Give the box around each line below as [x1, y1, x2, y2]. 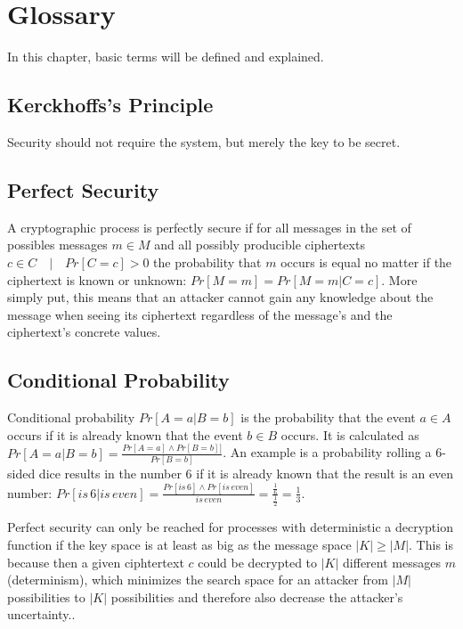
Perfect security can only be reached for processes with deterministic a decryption [7, 518, 453, 536]
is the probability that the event [240, 408, 416, 427]
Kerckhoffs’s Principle [7, 91, 214, 118]
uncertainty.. [7, 605, 76, 624]
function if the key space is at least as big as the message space [7, 535, 352, 553]
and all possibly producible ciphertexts [154, 235, 365, 254]
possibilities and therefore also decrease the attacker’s [110, 587, 403, 606]
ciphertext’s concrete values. [7, 323, 161, 341]
